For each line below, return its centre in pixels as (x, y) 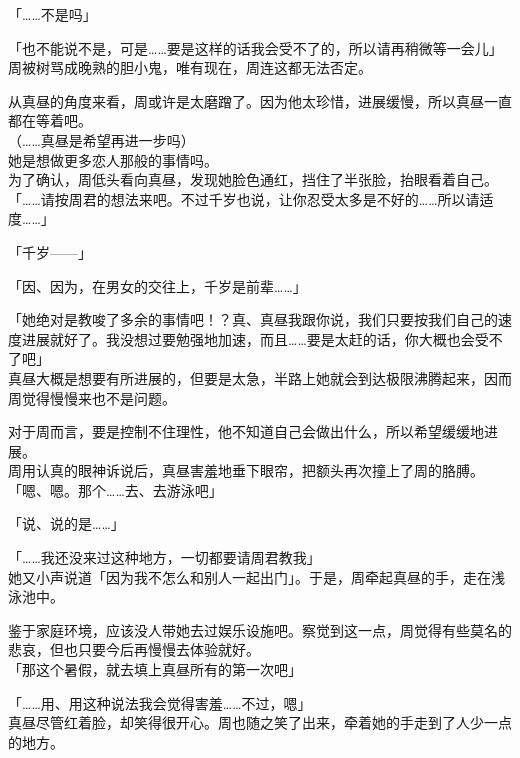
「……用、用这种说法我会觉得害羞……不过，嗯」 (160, 702)
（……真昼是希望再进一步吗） (101, 139)
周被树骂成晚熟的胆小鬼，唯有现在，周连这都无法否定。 (190, 67)
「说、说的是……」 (66, 523)
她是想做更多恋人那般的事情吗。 (113, 159)
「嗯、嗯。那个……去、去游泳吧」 (115, 489)
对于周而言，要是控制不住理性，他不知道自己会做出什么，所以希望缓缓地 (246, 431)
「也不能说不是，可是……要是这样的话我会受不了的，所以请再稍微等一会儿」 (255, 47)
